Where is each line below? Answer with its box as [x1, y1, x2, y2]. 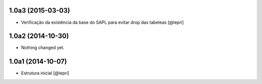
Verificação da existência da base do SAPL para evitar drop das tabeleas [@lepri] [21, 19, 184, 25]
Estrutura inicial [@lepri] [21, 70, 70, 76]
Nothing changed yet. [21, 45, 65, 50]
